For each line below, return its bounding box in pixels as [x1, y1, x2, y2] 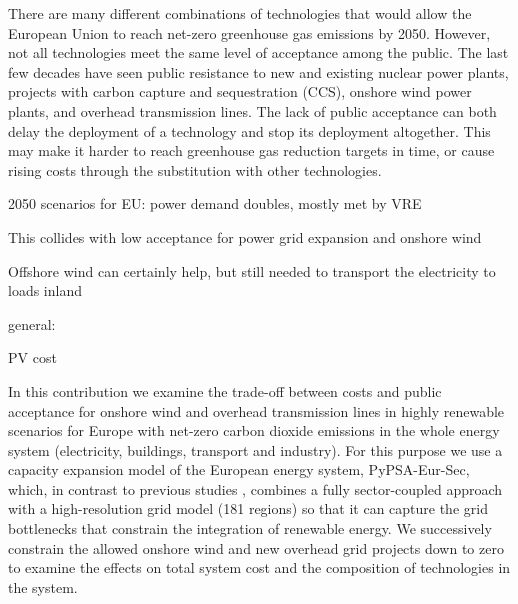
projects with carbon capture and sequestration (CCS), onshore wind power [8, 81, 472, 102]
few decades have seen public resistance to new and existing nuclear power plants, [8, 61, 509, 82]
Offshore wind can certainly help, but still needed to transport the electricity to [8, 260, 496, 281]
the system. [8, 576, 78, 597]
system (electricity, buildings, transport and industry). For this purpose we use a [8, 439, 503, 460]
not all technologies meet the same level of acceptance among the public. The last [8, 42, 509, 63]
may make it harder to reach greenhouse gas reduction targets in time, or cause [8, 140, 495, 161]
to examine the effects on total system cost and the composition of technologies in [8, 557, 511, 578]
